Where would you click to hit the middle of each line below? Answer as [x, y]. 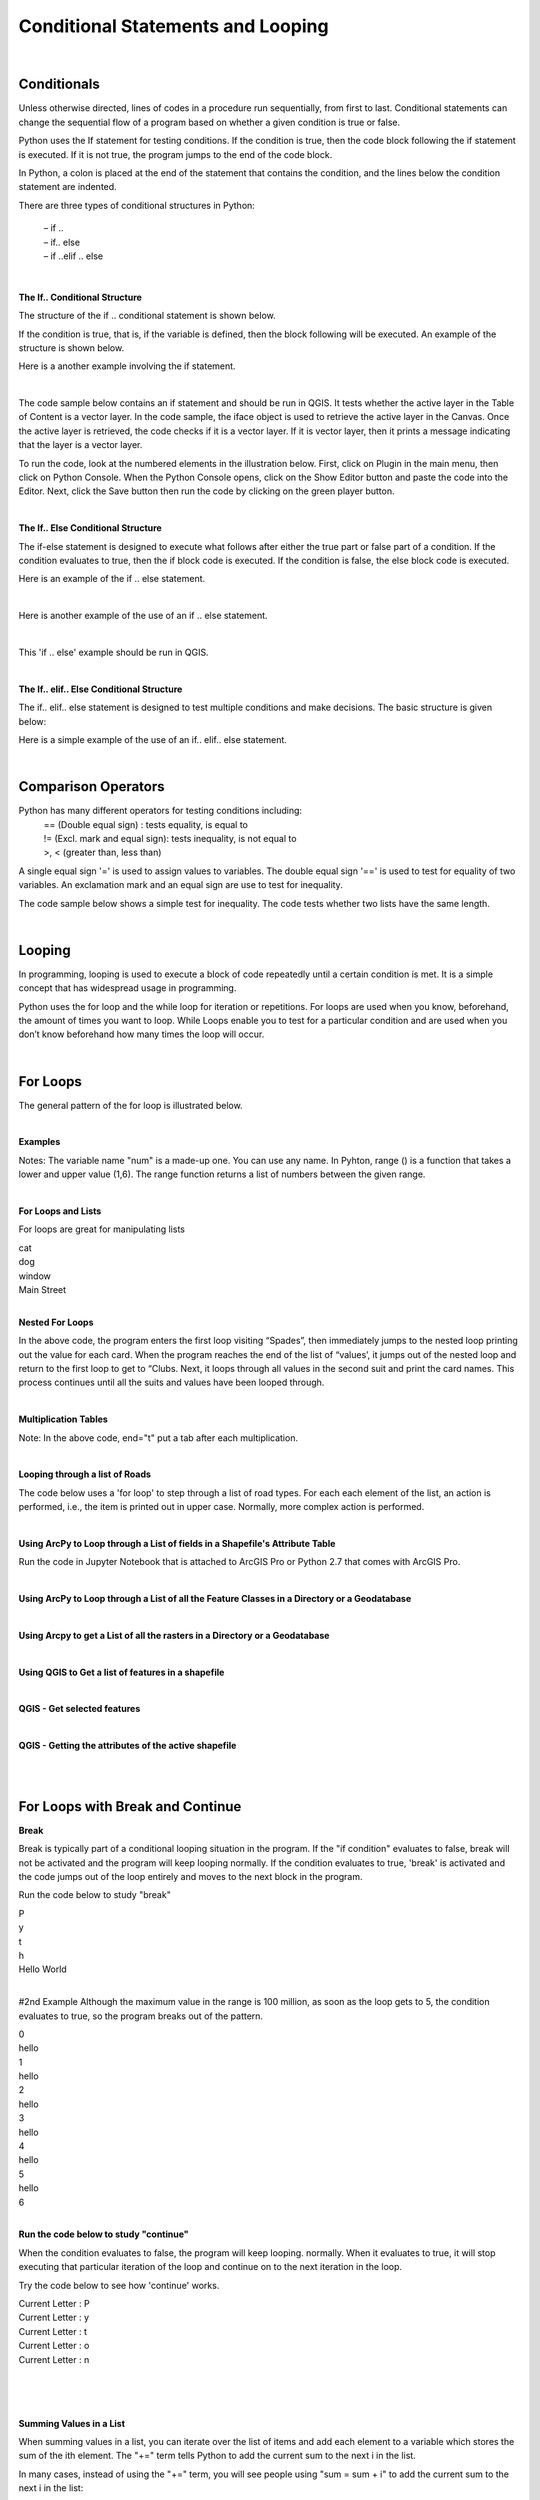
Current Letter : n [54, 2359]
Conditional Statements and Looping [173, 26]
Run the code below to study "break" [95, 1895]
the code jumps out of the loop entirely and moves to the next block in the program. [191, 1877]
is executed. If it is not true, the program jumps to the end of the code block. [175, 154]
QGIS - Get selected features [79, 1709]
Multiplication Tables [63, 1419]
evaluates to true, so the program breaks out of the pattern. [141, 2016]
